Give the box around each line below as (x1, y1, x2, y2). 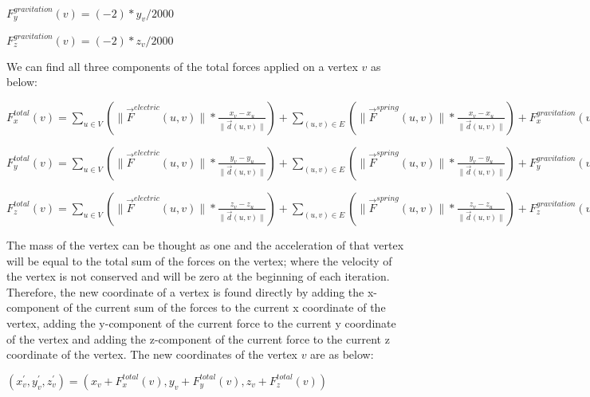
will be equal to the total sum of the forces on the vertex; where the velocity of (6, 252, 392, 269)
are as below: (310, 346, 374, 363)
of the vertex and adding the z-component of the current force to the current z (6, 330, 390, 347)
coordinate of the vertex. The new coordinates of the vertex (6, 346, 297, 363)
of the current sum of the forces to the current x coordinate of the (63, 299, 386, 316)
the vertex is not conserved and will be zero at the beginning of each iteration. (6, 268, 390, 285)
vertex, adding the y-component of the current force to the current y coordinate (6, 314, 396, 331)
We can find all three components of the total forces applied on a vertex (6, 57, 358, 74)
